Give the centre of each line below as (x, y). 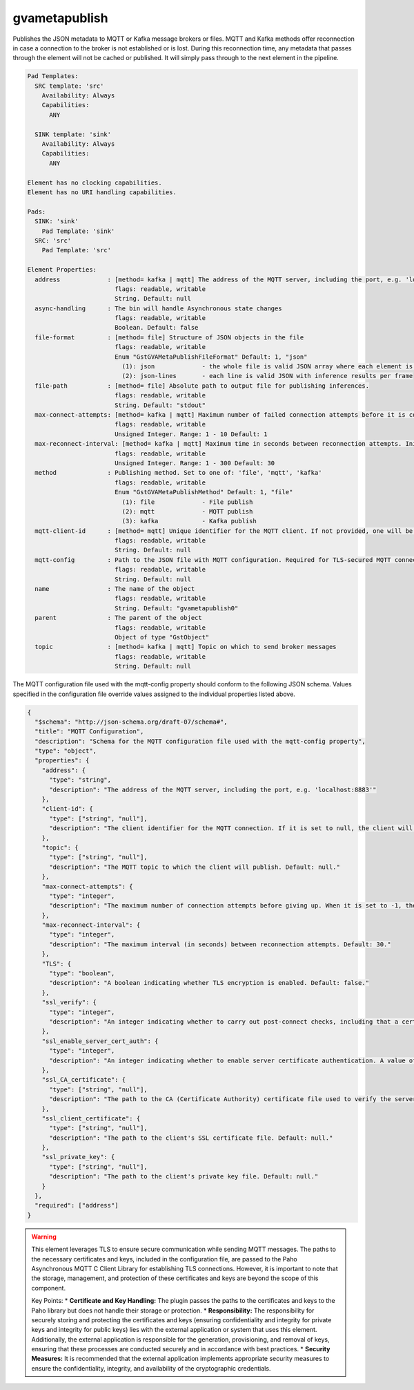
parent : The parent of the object (119, 618)
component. (48, 1288)
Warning (44, 1237)
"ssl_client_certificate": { (91, 1118)
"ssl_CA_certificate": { (84, 1080)
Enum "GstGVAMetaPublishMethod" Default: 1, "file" (204, 492)
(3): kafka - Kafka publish (189, 521)
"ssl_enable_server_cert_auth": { (100, 1041)
